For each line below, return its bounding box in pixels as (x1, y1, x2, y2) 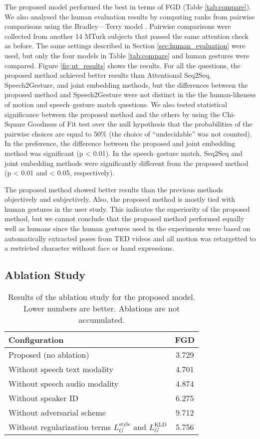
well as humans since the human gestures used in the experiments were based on (4, 223, 251, 234)
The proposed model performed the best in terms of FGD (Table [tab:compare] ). (4, 1, 252, 11)
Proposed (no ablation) (8, 349, 89, 361)
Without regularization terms (8, 421, 111, 433)
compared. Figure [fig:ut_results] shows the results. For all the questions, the (4, 60, 241, 70)
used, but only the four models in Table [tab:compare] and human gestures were (4, 50, 250, 60)
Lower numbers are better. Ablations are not (23, 302, 180, 314)
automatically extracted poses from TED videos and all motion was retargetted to (4, 233, 256, 243)
